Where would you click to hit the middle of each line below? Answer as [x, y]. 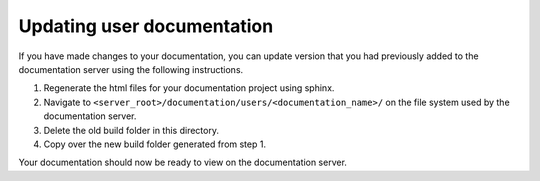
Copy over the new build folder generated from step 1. [155, 144]
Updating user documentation [146, 26]
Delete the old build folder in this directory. [131, 130]
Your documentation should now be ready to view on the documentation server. [182, 162]
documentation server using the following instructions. [131, 69]
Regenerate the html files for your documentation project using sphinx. [189, 88]
